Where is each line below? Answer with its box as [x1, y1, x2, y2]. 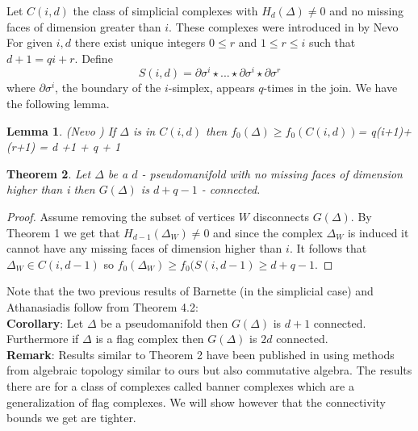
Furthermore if [6, 330, 79, 347]
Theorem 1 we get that [6, 224, 120, 241]
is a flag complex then [95, 330, 204, 347]
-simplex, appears [168, 79, 255, 96]
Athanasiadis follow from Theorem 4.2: [6, 298, 199, 315]
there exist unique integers [74, 34, 206, 51]
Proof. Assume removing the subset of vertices [6, 208, 236, 225]
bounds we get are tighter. [6, 409, 136, 426]
